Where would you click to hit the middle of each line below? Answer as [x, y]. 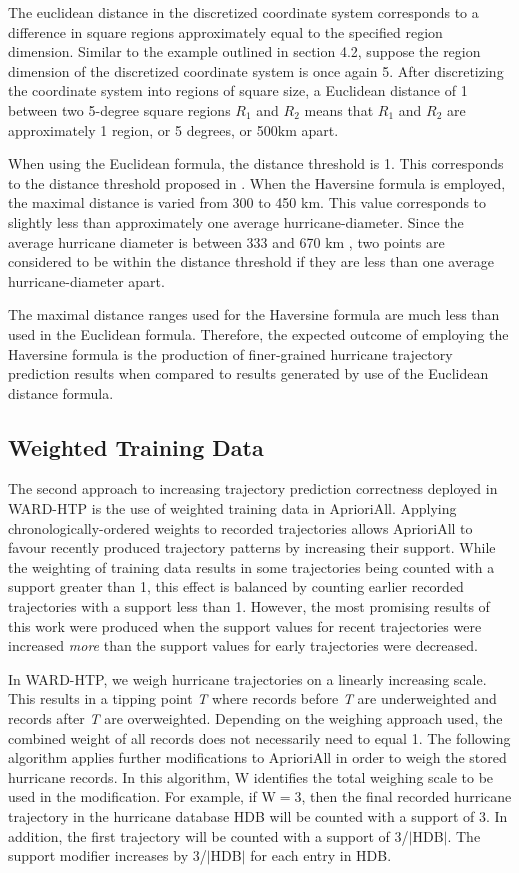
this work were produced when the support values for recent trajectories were [245, 625]
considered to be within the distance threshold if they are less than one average [251, 261]
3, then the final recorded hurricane [403, 796]
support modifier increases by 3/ [107, 855]
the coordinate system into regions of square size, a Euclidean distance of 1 [238, 90]
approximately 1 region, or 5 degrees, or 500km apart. [173, 129]
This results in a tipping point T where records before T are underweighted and [252, 698]
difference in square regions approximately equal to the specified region [225, 31]
